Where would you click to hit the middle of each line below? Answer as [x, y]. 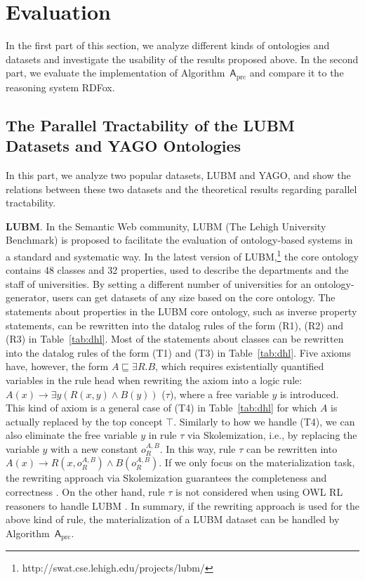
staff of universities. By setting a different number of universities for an [159, 283]
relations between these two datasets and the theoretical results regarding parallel [181, 189]
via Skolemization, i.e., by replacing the [272, 435]
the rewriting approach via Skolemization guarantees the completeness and [166, 478]
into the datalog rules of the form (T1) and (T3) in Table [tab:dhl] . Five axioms [179, 352]
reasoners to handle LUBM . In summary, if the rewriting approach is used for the [182, 505]
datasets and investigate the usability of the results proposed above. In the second [182, 59]
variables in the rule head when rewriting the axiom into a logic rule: [154, 380]
